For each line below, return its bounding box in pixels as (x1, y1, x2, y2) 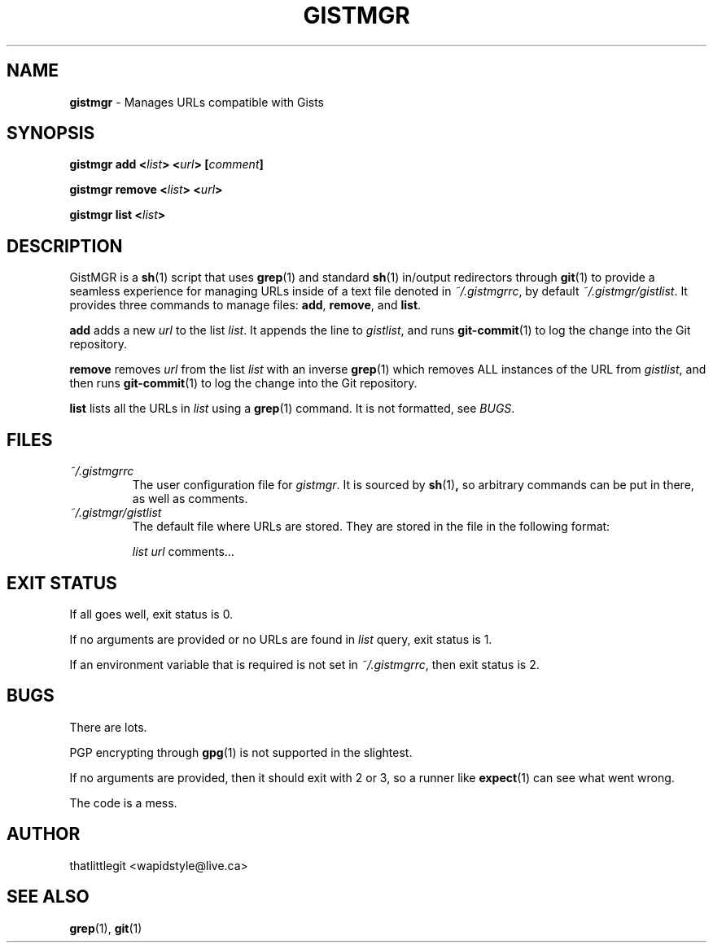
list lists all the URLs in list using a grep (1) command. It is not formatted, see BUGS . (69, 401, 515, 416)
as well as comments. (132, 492, 248, 506)
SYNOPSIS (7, 123, 95, 144)
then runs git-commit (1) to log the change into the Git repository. (69, 376, 418, 391)
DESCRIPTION (7, 235, 123, 256)
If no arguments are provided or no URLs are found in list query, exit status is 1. (69, 632, 492, 646)
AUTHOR (7, 824, 81, 845)
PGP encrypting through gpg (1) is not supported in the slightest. (69, 745, 413, 759)
